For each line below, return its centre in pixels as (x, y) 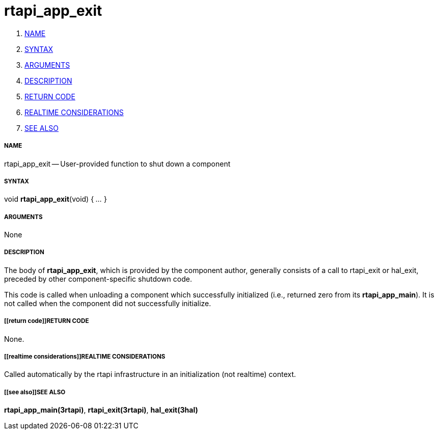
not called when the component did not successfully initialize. (108, 303)
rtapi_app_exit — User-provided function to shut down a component (117, 164)
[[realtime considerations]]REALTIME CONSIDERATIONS (85, 357)
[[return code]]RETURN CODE (47, 321)
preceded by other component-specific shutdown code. (98, 279)
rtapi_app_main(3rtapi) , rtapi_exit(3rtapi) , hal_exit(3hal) (101, 410)
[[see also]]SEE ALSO (35, 392)
